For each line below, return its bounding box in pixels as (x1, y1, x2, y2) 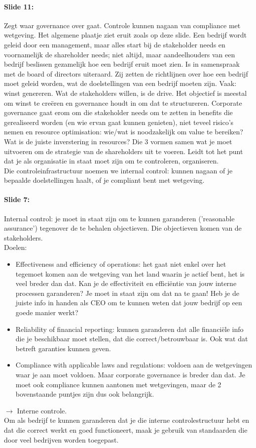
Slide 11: (4, 1, 34, 11)
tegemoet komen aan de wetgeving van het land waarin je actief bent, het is (15, 268, 245, 279)
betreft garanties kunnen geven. (15, 343, 111, 353)
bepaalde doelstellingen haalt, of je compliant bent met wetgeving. (4, 175, 205, 185)
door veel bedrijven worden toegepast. (4, 434, 119, 445)
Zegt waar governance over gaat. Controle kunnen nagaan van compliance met (4, 20, 241, 30)
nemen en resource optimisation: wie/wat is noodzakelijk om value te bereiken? (4, 126, 243, 137)
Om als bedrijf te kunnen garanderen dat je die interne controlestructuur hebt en (4, 415, 250, 425)
